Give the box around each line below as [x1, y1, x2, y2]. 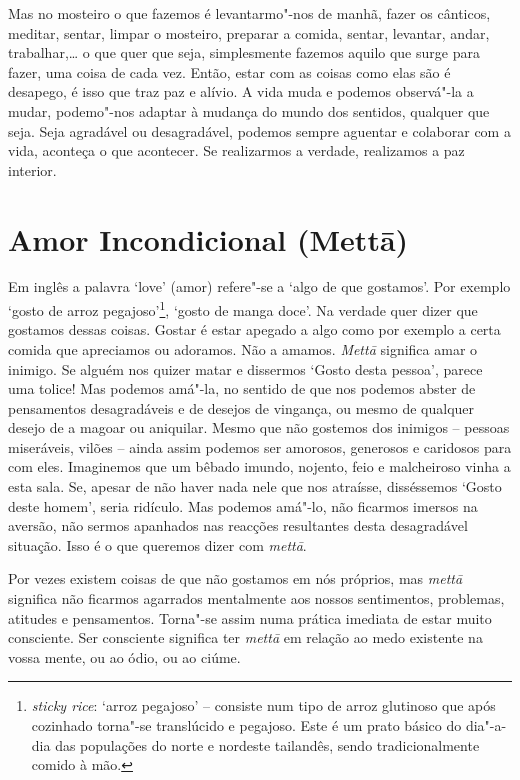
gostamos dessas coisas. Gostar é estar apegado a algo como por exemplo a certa [8, 319, 501, 340]
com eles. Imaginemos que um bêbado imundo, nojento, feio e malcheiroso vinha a [8, 456, 511, 477]
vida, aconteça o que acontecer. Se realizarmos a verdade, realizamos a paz [8, 140, 465, 161]
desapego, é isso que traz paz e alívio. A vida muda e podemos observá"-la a [8, 81, 474, 102]
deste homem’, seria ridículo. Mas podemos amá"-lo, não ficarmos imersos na [8, 495, 478, 516]
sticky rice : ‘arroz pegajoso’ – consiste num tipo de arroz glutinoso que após [31, 695, 496, 716]
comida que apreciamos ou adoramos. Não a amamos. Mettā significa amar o [8, 338, 478, 359]
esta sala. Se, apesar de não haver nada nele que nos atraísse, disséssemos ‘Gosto [8, 476, 502, 497]
